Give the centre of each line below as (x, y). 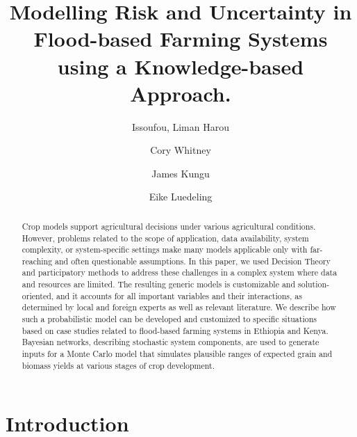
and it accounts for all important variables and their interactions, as (179, 295)
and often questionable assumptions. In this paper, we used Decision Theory (193, 261)
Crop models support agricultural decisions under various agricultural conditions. (169, 226)
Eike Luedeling (181, 197)
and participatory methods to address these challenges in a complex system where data (180, 272)
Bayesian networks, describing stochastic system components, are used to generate (171, 342)
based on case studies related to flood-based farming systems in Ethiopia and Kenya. (175, 330)
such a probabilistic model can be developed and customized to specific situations (169, 319)
